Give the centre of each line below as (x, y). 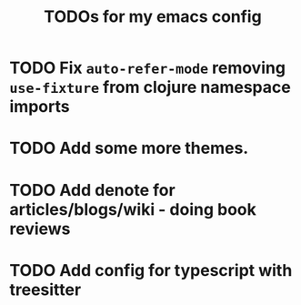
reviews (40, 229)
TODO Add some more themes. (129, 148)
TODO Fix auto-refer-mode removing (148, 68)
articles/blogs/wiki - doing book (133, 209)
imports (40, 107)
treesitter (45, 290)
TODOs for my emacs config (153, 17)
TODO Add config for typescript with (151, 270)
